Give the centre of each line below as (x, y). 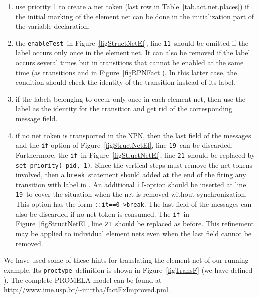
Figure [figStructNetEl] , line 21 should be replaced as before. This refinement (134, 223)
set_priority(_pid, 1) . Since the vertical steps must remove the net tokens (134, 164)
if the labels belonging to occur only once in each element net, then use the (130, 99)
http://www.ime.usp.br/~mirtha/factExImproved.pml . (87, 289)
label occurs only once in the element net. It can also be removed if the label (133, 53)
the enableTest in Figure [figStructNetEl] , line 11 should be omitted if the (132, 43)
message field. (37, 118)
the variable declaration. (53, 26)
